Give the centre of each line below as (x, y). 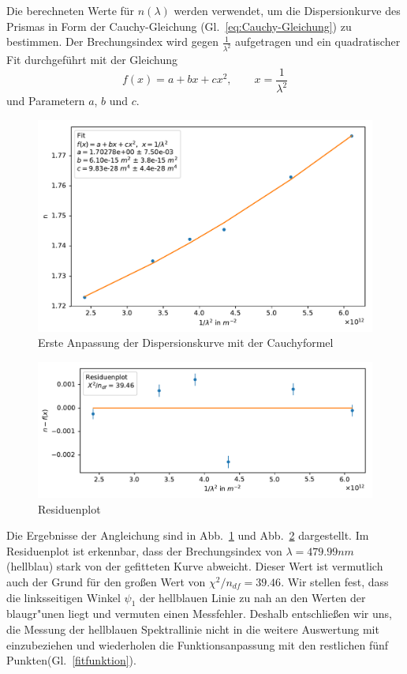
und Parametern (46, 101)
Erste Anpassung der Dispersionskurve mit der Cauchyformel (186, 343)
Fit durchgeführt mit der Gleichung (92, 60)
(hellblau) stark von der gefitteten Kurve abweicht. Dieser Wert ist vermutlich (195, 566)
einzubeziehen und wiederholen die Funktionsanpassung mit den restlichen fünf (198, 644)
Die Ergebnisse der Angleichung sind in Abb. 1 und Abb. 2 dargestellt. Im (188, 535)
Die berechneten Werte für (71, 10)
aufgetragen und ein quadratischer (318, 41)
